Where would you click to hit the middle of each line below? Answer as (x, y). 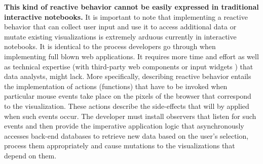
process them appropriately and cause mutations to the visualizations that (120, 146)
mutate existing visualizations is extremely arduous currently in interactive (120, 36)
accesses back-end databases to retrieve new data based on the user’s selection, (126, 135)
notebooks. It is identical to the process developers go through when (110, 46)
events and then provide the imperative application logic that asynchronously (124, 126)
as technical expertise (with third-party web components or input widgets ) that (129, 66)
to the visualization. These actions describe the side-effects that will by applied (127, 106)
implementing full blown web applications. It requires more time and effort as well (131, 56)
